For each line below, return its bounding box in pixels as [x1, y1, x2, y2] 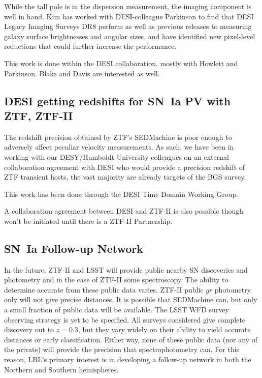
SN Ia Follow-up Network [4, 240, 144, 256]
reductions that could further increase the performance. [4, 41, 177, 51]
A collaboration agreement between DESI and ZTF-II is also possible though [4, 206, 244, 216]
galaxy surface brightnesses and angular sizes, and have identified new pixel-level [4, 31, 255, 41]
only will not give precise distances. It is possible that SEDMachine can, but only [4, 294, 257, 305]
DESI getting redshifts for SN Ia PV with [4, 93, 231, 108]
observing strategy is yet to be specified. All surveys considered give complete [4, 314, 246, 325]
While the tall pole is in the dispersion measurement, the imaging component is [4, 1, 252, 11]
